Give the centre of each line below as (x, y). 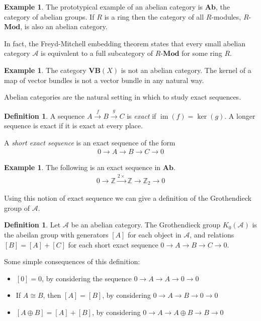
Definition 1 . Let (32, 225)
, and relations (212, 235)
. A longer (240, 115)
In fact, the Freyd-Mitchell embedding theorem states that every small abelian (125, 43)
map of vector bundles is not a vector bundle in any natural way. (104, 80)
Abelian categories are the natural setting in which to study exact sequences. (123, 97)
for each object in (154, 235)
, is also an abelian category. (64, 26)
